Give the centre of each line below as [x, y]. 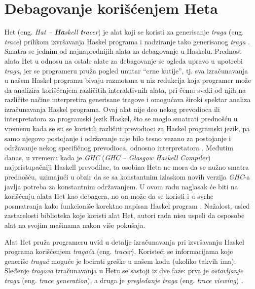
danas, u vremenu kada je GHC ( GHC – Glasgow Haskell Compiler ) [108, 157]
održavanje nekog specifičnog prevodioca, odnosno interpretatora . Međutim [119, 148]
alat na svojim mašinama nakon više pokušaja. [75, 225]
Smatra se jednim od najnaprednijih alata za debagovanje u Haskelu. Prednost [123, 51]
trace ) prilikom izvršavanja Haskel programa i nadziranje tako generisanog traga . [127, 41]
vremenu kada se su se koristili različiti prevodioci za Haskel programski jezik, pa [127, 128]
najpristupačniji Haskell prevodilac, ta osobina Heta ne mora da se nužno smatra [127, 167]
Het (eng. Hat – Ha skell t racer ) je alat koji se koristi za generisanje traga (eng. [124, 32]
